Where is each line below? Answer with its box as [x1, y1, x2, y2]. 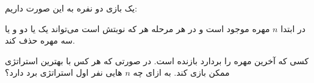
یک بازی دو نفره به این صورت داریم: [5, 2, 137, 14]
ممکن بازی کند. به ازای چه [133, 66, 230, 79]
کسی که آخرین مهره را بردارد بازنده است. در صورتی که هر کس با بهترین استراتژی [5, 54, 309, 67]
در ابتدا [280, 22, 306, 35]
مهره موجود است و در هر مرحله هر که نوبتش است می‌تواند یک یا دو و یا [5, 22, 270, 35]
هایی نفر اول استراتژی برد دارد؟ [5, 66, 123, 79]
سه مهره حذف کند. [5, 34, 75, 47]
